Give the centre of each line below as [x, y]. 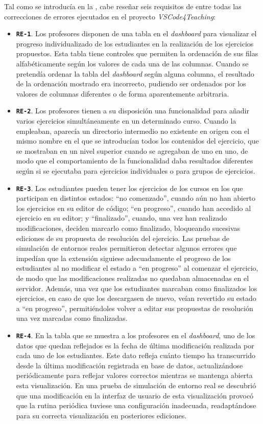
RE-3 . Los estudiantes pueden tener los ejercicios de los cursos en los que [129, 188]
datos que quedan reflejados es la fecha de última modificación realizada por [135, 345]
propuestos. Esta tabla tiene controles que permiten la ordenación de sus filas [137, 53]
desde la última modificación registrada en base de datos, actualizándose [129, 365]
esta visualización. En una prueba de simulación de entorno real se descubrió [136, 385]
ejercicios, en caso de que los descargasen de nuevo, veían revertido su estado [136, 298]
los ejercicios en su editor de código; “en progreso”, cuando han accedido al [134, 208]
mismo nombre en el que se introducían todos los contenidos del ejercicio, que [137, 141]
